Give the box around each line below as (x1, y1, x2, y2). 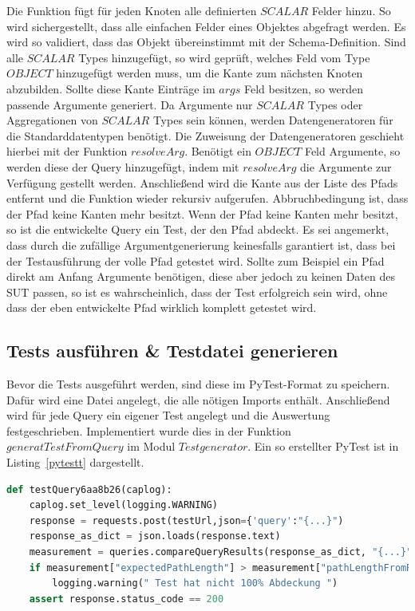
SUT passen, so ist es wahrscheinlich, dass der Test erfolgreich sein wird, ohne (6, 283, 388, 300)
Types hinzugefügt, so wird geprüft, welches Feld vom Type (78, 49, 370, 65)
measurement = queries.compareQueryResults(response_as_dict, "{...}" (29, 546, 413, 558)
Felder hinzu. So (311, 2, 391, 18)
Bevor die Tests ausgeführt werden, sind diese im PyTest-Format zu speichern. (6, 376, 390, 392)
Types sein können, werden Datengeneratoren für (152, 112, 393, 128)
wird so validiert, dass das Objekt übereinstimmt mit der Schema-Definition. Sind (6, 34, 406, 50)
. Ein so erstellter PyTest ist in (247, 438, 399, 455)
